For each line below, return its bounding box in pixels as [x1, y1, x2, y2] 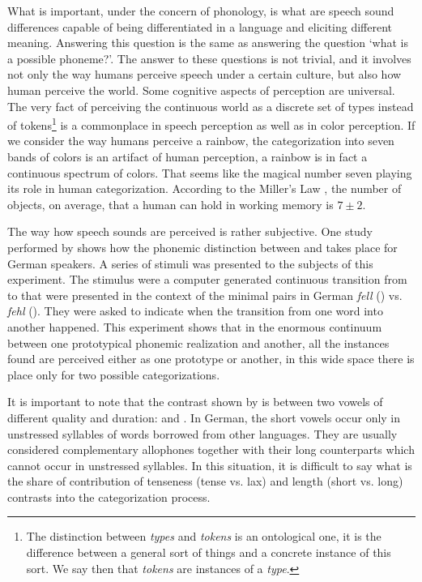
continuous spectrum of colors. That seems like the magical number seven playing [7, 164, 412, 181]
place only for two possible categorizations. [7, 366, 220, 383]
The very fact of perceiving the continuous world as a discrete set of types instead [7, 97, 414, 114]
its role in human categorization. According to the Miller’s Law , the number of [7, 180, 402, 197]
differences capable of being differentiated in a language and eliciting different [7, 18, 393, 35]
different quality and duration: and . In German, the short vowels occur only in [7, 409, 401, 426]
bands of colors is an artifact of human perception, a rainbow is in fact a [7, 148, 368, 165]
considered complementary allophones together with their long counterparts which [7, 441, 415, 458]
